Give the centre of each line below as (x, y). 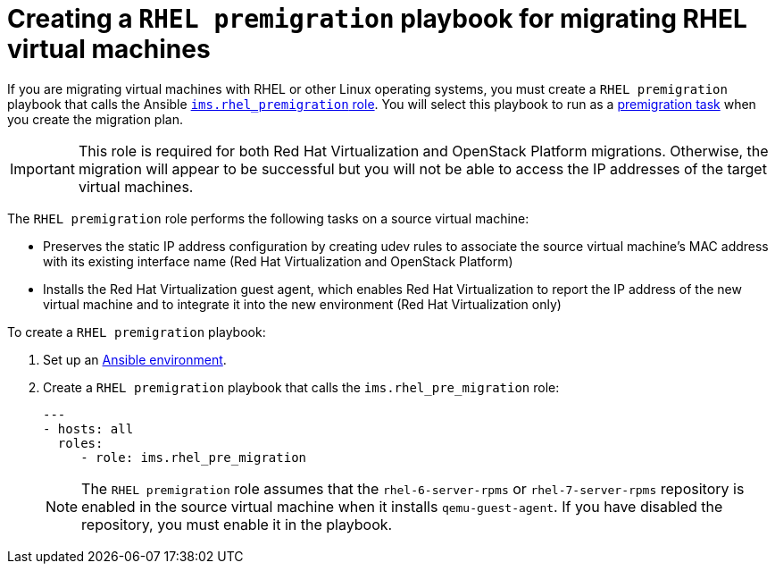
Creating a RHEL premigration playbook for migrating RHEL (377, 19)
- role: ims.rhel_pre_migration (194, 457)
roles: (80, 443)
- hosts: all (88, 428)
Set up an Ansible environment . (135, 359)
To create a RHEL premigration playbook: (137, 332)
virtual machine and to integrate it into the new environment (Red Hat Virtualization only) (302, 304)
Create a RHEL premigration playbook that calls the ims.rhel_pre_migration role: (301, 387)
